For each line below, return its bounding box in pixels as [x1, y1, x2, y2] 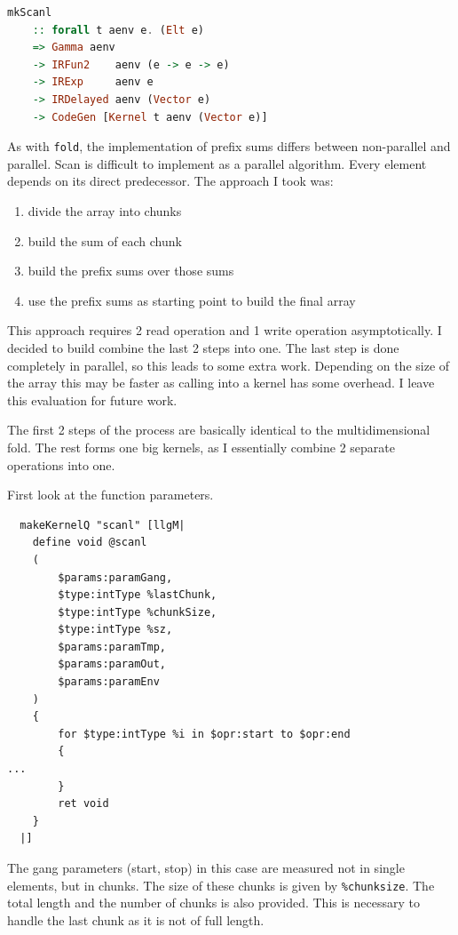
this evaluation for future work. [7, 390, 178, 409]
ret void [58, 797, 109, 811]
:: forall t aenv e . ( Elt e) [32, 23, 204, 36]
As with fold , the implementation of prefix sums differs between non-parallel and [7, 137, 451, 156]
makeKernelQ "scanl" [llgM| [20, 518, 186, 531]
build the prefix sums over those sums [28, 261, 234, 280]
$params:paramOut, [58, 658, 166, 671]
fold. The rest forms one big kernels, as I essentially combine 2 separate [7, 437, 395, 456]
